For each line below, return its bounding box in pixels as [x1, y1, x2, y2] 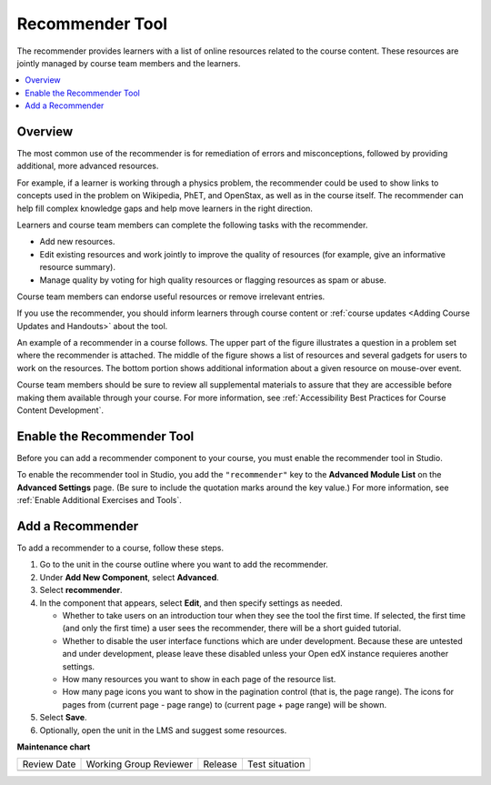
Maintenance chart [16, 741, 91, 752]
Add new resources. [39, 237, 115, 247]
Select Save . [39, 712, 87, 723]
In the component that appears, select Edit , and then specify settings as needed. [39, 597, 343, 609]
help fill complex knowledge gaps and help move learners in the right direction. [16, 203, 314, 214]
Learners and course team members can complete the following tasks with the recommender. [16, 219, 368, 230]
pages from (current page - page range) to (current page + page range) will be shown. [62, 699, 387, 710]
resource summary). [39, 262, 115, 273]
